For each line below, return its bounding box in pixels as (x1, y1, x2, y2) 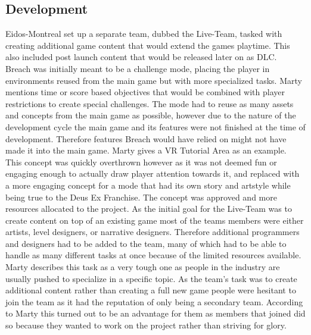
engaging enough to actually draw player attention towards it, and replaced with (5, 167, 300, 180)
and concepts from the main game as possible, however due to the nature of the (5, 109, 296, 121)
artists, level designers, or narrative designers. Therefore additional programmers (5, 226, 300, 238)
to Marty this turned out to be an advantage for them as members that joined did (5, 307, 306, 320)
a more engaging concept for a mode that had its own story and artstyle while (5, 179, 291, 191)
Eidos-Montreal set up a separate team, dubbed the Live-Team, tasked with (5, 27, 282, 40)
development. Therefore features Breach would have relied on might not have (5, 132, 287, 145)
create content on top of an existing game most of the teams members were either (5, 214, 304, 226)
